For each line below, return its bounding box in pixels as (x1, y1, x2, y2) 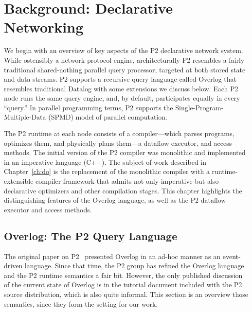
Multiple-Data (4, 112, 46, 122)
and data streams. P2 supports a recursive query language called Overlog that (4, 74, 236, 84)
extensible (4, 176, 34, 186)
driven (4, 260, 23, 271)
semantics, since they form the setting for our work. (4, 298, 158, 309)
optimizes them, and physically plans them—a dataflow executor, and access (4, 138, 232, 148)
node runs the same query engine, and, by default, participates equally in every (4, 93, 240, 103)
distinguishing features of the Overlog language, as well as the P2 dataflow (4, 195, 226, 205)
